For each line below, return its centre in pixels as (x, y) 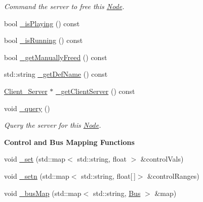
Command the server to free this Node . (64, 6)
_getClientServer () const (95, 91)
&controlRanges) (173, 175)
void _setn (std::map (37, 175)
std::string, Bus (117, 193)
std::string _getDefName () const (56, 74)
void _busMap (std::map (43, 193)
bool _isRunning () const (44, 40)
